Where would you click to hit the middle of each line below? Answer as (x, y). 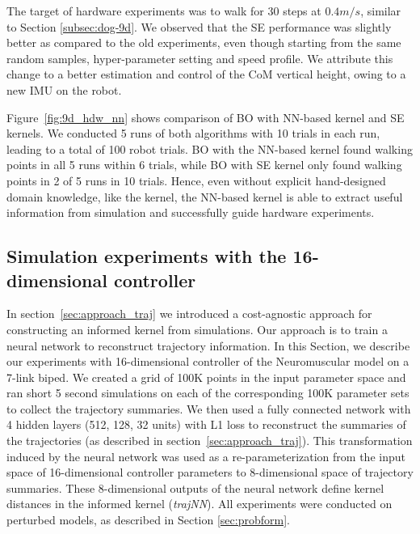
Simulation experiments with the (147, 256)
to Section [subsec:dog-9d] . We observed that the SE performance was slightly (199, 26)
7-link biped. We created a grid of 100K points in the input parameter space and (206, 377)
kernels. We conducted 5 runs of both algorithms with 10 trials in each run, (193, 133)
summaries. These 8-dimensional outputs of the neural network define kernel (195, 487)
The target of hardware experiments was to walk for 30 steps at (164, 11)
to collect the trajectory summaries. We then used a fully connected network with (209, 408)
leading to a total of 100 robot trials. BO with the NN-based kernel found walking (210, 148)
